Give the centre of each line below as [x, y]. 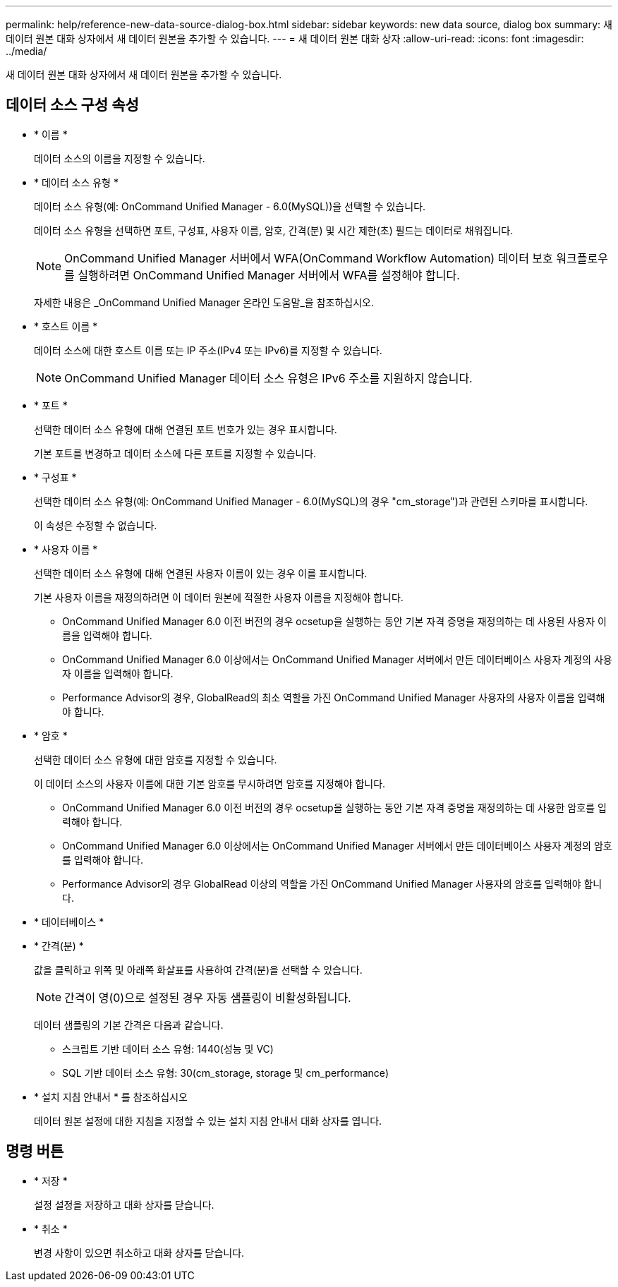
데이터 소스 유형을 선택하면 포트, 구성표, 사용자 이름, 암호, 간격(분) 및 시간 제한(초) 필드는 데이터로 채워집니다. [274, 230]
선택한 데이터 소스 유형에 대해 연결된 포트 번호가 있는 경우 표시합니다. [186, 429]
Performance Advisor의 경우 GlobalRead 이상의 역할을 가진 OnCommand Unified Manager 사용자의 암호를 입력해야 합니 [332, 883]
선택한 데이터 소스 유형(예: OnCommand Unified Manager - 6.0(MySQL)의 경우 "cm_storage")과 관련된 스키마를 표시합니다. [311, 501]
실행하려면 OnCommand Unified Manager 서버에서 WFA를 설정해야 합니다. [269, 275]
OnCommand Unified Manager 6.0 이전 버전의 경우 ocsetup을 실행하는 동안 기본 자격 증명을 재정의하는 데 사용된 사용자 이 [334, 621]
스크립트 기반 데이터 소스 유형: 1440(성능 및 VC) [168, 1049]
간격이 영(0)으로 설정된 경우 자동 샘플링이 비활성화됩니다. [208, 997]
